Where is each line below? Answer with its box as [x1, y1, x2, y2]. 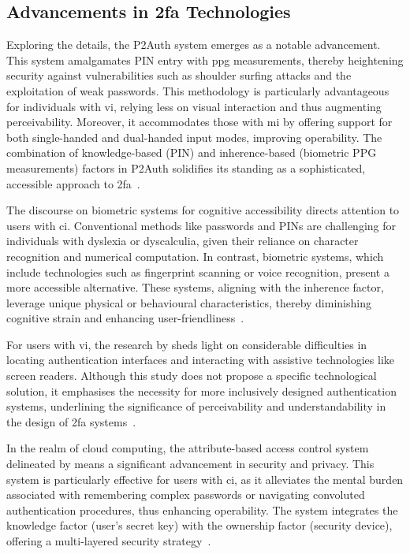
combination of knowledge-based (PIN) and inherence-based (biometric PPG [6, 144, 377, 161]
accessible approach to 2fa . [6, 175, 140, 191]
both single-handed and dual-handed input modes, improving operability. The [6, 128, 382, 145]
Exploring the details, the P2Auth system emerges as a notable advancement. [6, 36, 381, 53]
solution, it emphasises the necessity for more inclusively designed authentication [6, 382, 397, 399]
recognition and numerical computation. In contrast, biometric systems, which [6, 247, 384, 264]
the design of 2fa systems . [6, 413, 136, 429]
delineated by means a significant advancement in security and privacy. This [6, 455, 375, 472]
